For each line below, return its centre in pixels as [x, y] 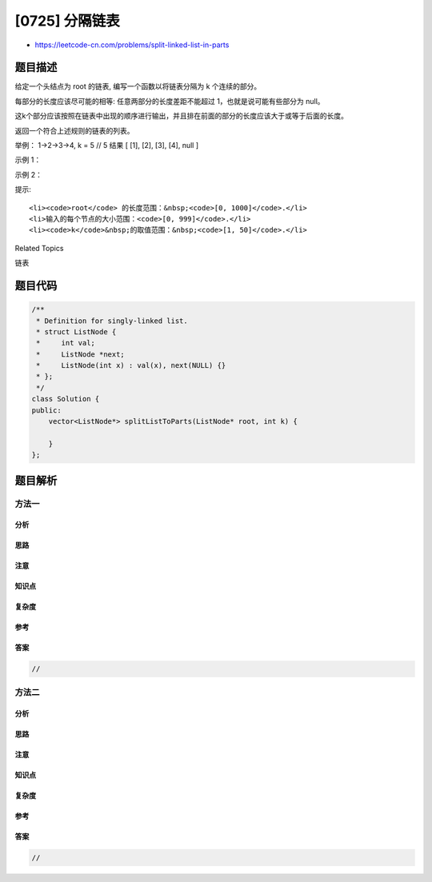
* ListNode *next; [81, 354]
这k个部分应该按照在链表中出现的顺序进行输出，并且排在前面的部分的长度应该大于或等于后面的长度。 [181, 116]
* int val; [66, 343]
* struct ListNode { [76, 331]
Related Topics [39, 248]
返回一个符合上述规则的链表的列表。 [74, 130]
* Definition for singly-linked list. [112, 321]
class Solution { [66, 399]
